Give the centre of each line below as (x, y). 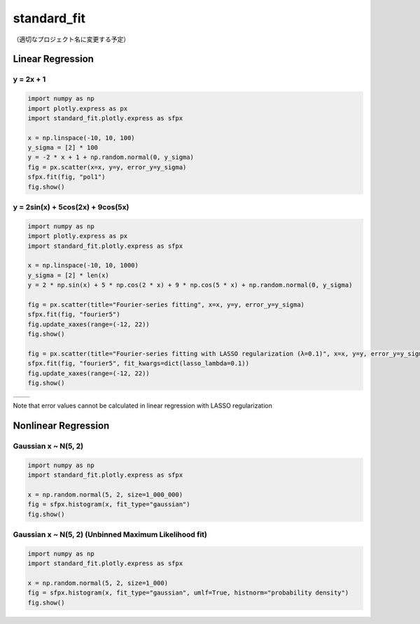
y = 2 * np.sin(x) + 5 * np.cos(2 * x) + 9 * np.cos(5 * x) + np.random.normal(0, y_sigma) (190, 285)
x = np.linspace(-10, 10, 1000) (83, 265)
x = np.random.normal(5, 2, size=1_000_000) (105, 494)
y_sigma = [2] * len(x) (69, 275)
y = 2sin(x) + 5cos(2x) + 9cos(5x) (71, 207)
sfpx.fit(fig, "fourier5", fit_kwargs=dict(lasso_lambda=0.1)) (139, 363)
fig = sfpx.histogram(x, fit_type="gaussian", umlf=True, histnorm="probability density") (188, 593)
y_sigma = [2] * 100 (63, 148)
